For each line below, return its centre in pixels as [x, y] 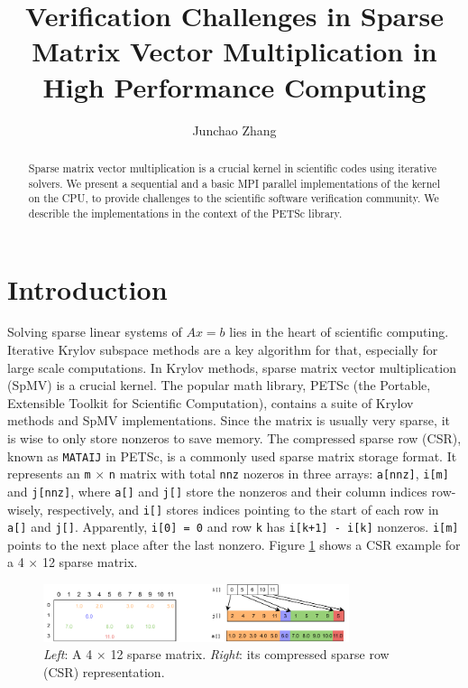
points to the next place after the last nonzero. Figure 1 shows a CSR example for [234, 544]
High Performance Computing [234, 86]
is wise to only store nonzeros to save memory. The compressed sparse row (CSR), [234, 438]
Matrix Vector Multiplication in [234, 51]
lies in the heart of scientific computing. [339, 332]
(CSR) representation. [104, 671]
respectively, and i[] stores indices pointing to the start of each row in [243, 509]
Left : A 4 [68, 654]
